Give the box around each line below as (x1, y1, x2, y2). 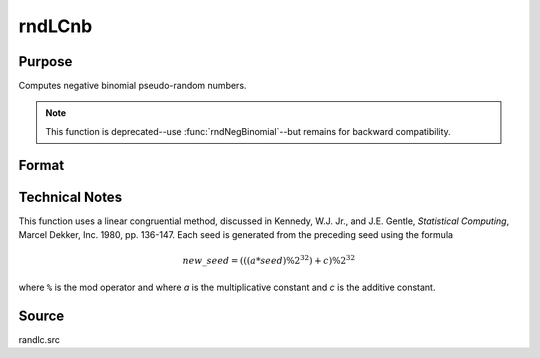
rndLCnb (18, 15, 93, 37)
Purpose (18, 53, 73, 70)
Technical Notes (18, 188, 123, 205)
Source (18, 307, 65, 324)
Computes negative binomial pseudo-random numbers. (18, 80, 247, 92)
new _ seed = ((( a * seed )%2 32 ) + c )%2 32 (182, 253, 355, 267)
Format (18, 156, 65, 174)
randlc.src (18, 333, 60, 345)
